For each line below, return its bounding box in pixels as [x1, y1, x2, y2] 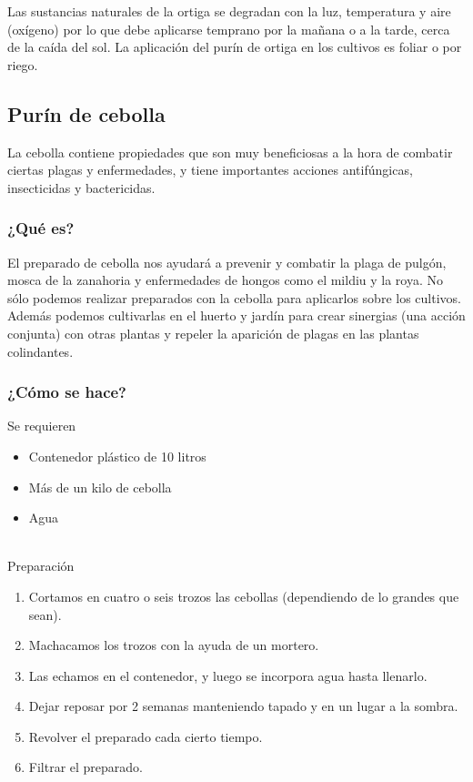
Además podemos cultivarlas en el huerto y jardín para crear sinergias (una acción [7, 306, 466, 325]
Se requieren [7, 416, 76, 435]
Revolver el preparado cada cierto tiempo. [28, 726, 263, 746]
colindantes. [7, 341, 74, 361]
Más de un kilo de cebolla [28, 477, 172, 496]
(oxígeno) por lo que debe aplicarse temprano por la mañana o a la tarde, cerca [7, 19, 450, 38]
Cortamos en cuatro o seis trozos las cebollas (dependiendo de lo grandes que [28, 586, 459, 605]
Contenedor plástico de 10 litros [28, 446, 206, 465]
